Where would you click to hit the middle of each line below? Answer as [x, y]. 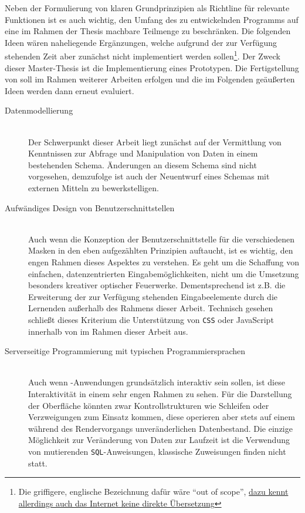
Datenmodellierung [39, 110]
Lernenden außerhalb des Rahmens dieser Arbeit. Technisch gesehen [151, 308]
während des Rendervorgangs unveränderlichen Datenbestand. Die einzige [160, 428]
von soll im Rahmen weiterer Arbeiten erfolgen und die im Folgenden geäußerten [150, 79]
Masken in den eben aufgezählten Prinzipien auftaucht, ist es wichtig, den [161, 250]
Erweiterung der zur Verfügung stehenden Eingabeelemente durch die [153, 296]
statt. [38, 463]
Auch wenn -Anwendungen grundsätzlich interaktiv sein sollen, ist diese [157, 382]
